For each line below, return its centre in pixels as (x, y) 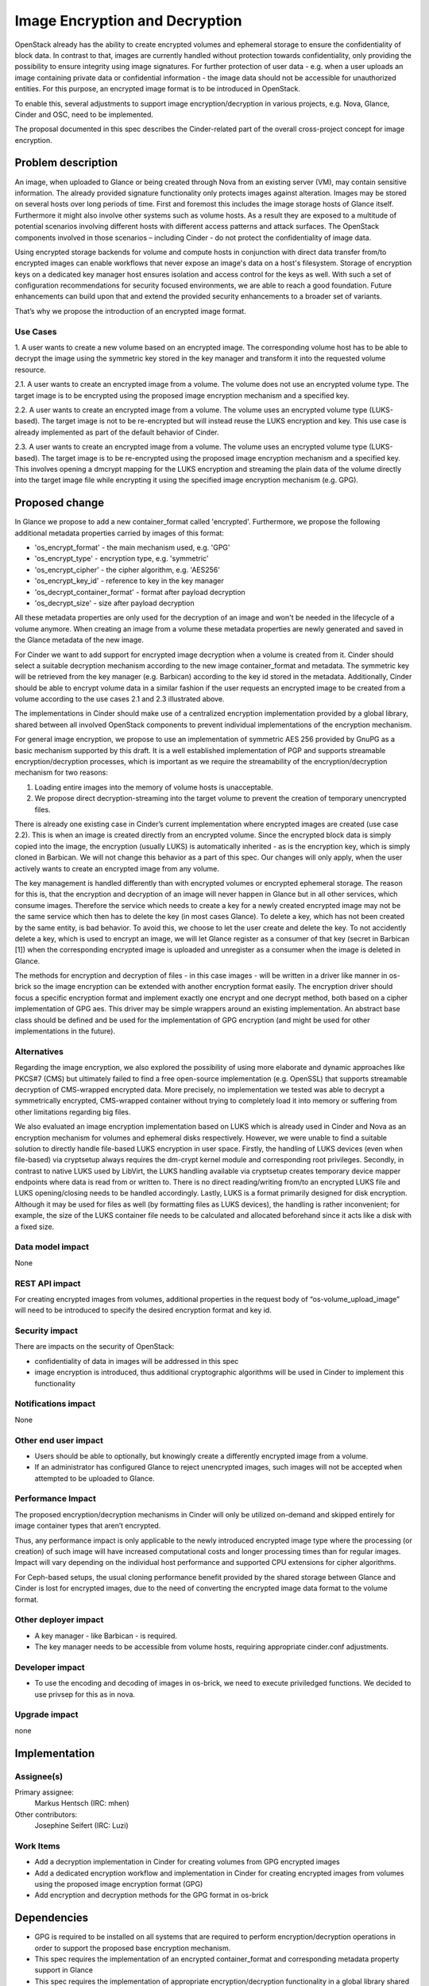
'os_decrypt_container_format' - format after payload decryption (140, 592)
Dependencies (52, 1918)
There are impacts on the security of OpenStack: (95, 1347)
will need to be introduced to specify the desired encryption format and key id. (143, 1310)
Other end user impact (59, 1440)
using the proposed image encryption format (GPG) (119, 1884)
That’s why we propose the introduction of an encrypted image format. (130, 311)
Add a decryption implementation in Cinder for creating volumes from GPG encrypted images (187, 1862)
